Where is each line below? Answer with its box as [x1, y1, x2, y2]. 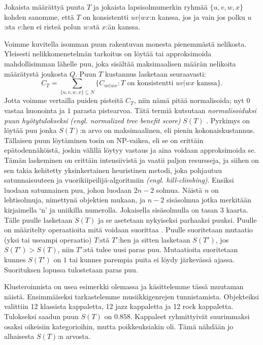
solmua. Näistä [156, 184, 203, 195]
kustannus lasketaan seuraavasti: [105, 68, 206, 79]
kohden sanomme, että [4, 11, 74, 22]
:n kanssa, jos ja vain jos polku [149, 11, 245, 22]
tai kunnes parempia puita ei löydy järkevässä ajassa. [69, 254, 235, 264]
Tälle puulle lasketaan [4, 214, 73, 225]
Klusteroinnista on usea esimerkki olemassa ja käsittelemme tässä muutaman [4, 281, 244, 292]
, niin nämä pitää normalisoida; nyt [134, 95, 244, 106]
